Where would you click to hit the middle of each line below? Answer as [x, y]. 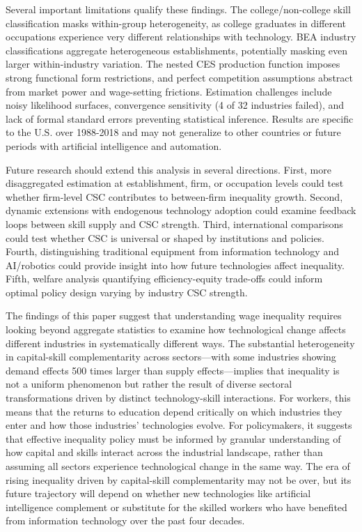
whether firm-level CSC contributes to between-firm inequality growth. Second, [174, 196]
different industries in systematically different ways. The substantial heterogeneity [180, 343]
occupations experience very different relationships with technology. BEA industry [181, 37]
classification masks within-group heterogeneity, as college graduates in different [176, 23]
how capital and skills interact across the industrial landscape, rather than [164, 452]
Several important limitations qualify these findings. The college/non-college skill [178, 9]
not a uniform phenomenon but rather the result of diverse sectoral [149, 384]
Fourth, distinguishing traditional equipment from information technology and [172, 251]
